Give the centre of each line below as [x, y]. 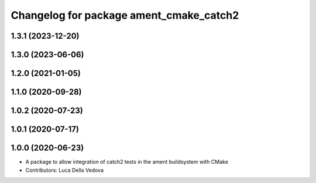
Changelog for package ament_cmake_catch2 [125, 15]
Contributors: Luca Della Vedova [65, 170]
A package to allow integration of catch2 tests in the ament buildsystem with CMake [127, 162]
